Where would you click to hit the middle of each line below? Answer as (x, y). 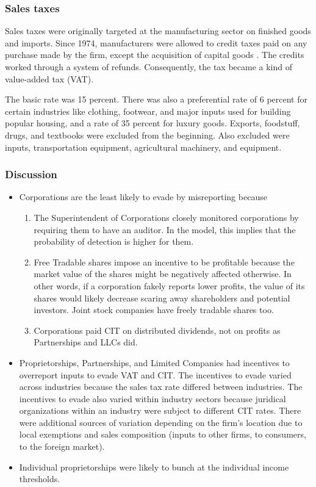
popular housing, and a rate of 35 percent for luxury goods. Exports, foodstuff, (153, 123)
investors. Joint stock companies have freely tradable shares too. (154, 310)
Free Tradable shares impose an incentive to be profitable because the (164, 262)
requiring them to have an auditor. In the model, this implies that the (165, 229)
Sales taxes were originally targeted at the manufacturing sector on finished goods (158, 31)
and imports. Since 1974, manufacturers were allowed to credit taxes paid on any (156, 42)
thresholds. (40, 479)
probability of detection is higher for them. (114, 241)
